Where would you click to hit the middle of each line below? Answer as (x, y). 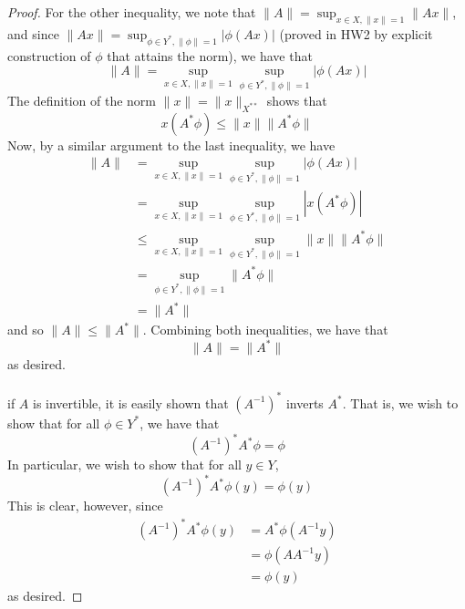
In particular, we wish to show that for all (124, 464)
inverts (305, 403)
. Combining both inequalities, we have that (265, 330)
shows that (297, 100)
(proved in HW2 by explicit (356, 33)
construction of (49, 55)
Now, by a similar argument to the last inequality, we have (171, 145)
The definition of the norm (82, 100)
